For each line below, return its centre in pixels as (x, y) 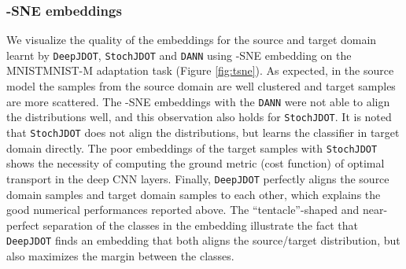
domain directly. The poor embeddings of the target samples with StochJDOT (192, 147)
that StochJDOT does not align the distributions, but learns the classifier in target (203, 132)
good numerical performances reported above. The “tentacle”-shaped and (183, 210)
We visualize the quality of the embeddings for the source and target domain (192, 40)
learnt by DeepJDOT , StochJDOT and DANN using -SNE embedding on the (179, 55)
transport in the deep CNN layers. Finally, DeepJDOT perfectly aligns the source (198, 178)
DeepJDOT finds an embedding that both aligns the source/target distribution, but (203, 240)
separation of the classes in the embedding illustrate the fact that (200, 225)
